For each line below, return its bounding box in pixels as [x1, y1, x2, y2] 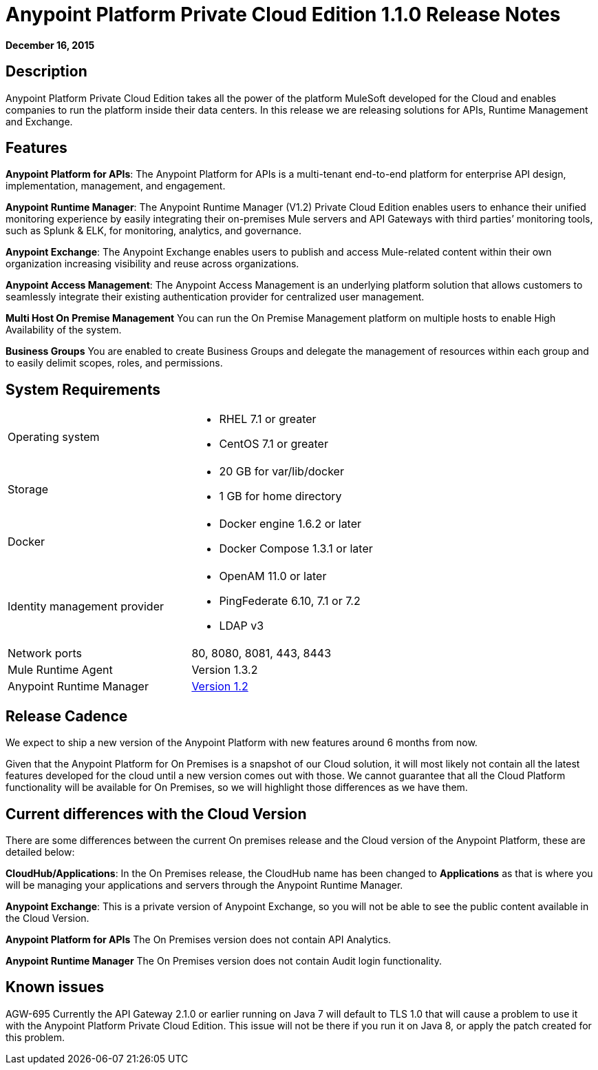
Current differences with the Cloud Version [6, 805, 307, 823]
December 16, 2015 [6, 39, 95, 51]
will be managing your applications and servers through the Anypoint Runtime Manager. [6, 878, 403, 891]
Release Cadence [6, 707, 128, 725]
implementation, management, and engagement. [6, 180, 226, 192]
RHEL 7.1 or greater [219, 412, 317, 426]
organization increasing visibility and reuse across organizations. [6, 258, 299, 270]
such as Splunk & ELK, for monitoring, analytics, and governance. [6, 225, 302, 237]
